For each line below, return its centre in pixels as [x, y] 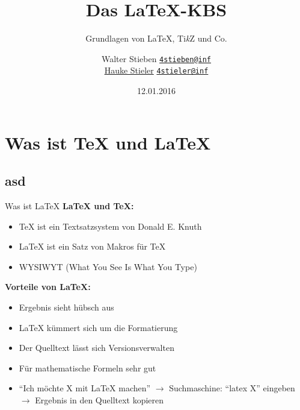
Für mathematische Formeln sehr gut [87, 367]
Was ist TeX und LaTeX [108, 142]
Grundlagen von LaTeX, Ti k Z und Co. [156, 38]
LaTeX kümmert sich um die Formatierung [98, 327]
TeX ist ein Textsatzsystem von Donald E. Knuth [110, 226]
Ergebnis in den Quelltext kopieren [99, 399]
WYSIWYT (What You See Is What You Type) [108, 266]
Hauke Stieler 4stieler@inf [156, 70]
